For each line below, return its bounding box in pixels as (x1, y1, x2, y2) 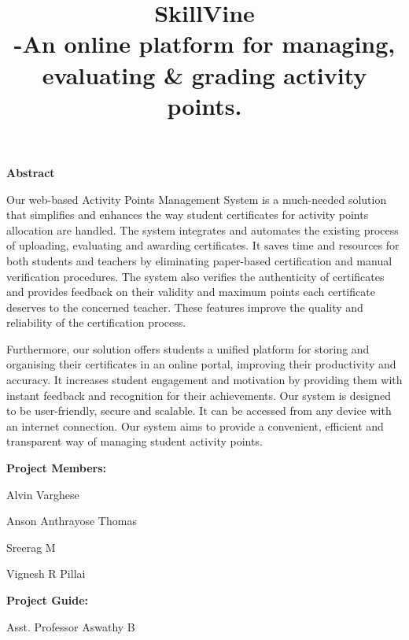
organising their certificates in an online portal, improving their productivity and (6, 356, 396, 372)
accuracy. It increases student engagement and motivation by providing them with (6, 372, 403, 388)
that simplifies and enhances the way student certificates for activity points (6, 206, 369, 223)
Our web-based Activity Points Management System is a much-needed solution (6, 191, 387, 207)
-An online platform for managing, (13, 28, 396, 60)
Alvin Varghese (6, 486, 79, 502)
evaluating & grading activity (42, 58, 367, 91)
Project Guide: (6, 592, 89, 608)
